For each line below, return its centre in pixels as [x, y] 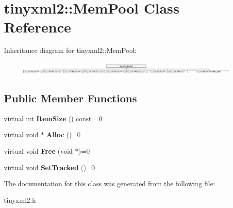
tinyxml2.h [20, 200]
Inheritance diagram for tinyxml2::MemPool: [70, 50]
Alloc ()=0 [63, 135]
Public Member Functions [70, 98]
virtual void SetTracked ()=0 [50, 167]
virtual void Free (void [38, 151]
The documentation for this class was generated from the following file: [109, 184]
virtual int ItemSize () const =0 [53, 118]
